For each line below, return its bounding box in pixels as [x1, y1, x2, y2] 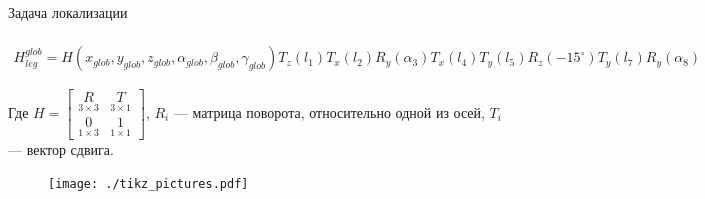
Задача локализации [8, 2, 128, 22]
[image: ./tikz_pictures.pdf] [48, 177, 249, 192]
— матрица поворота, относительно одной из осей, [173, 101, 485, 122]
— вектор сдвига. [8, 138, 114, 159]
